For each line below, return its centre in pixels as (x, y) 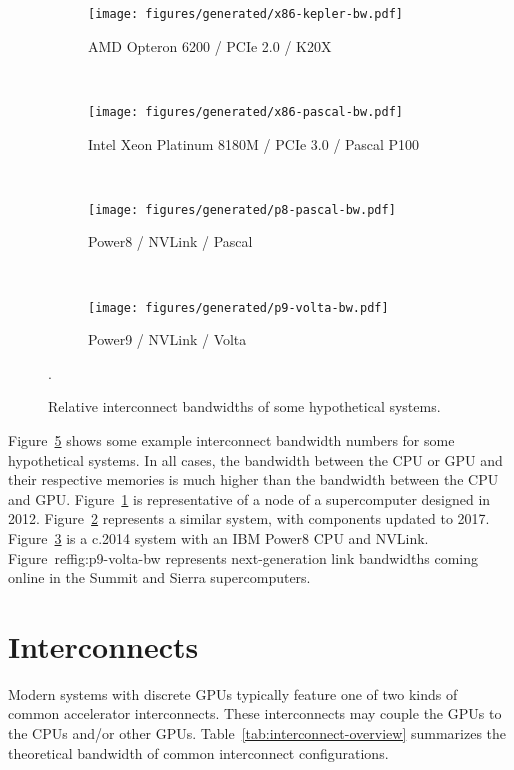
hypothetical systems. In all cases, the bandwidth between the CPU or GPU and (255, 459)
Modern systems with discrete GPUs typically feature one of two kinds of (233, 693)
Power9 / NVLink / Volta (167, 339)
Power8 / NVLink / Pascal (170, 241)
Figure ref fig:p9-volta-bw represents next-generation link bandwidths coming (243, 557)
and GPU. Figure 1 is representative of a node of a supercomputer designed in (249, 498)
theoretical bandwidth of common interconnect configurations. (198, 752)
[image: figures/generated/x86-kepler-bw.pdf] (245, 14)
